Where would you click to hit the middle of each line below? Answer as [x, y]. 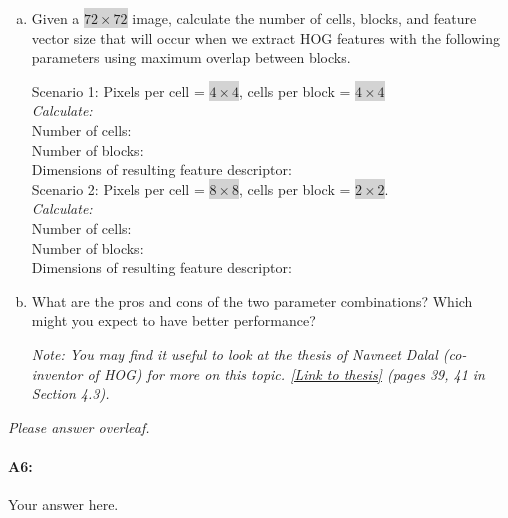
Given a [55, 18]
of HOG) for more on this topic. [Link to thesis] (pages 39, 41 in [286, 373]
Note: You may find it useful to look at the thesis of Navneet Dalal [234, 353]
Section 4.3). [70, 393]
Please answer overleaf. [79, 426]
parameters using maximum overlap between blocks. [191, 57]
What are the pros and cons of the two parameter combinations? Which [252, 300]
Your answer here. [63, 504]
